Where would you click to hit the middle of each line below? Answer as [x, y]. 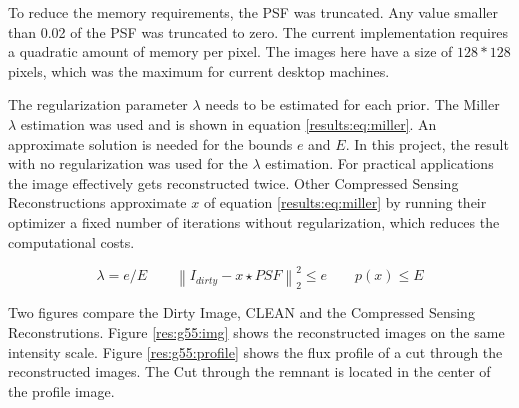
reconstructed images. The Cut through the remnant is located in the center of [249, 371]
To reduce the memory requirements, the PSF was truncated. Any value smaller [253, 12]
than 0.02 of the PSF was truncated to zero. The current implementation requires [258, 31]
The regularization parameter [98, 104]
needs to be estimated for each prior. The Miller [352, 104]
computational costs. [71, 241]
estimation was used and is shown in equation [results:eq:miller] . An [228, 123]
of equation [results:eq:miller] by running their [345, 202]
